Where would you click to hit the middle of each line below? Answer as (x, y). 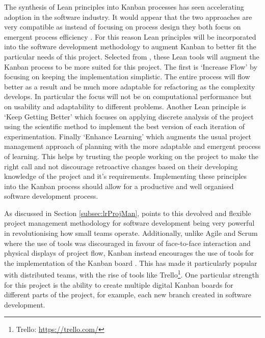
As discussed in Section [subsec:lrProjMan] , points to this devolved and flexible (128, 213)
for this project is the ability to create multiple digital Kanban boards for (119, 284)
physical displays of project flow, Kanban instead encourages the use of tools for (129, 253)
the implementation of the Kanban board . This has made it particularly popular (131, 263)
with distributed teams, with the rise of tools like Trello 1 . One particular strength (131, 274)
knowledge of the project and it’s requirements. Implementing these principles (126, 176)
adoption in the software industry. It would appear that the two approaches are (128, 17)
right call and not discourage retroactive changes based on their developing (121, 166)
